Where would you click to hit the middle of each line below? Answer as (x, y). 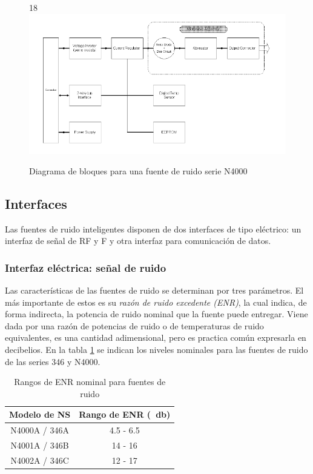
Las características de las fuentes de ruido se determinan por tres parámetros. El (154, 290)
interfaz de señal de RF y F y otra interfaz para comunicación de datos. (138, 241)
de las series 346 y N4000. (53, 361)
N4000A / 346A (40, 430)
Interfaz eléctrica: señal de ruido (86, 267)
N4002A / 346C (40, 460)
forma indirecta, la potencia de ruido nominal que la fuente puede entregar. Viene (156, 314)
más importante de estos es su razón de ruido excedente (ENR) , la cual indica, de (156, 302)
